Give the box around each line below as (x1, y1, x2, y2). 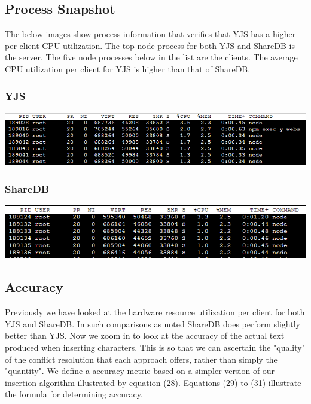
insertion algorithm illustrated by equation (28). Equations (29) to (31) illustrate (5, 376, 301, 388)
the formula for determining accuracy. (5, 388, 143, 400)
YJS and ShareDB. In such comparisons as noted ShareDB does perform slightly (5, 317, 300, 330)
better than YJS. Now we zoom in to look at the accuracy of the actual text (5, 329, 285, 342)
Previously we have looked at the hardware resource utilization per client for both (5, 306, 305, 318)
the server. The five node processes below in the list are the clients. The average (5, 51, 298, 63)
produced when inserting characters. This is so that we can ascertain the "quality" (5, 341, 305, 354)
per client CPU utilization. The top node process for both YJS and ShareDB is (5, 39, 295, 51)
